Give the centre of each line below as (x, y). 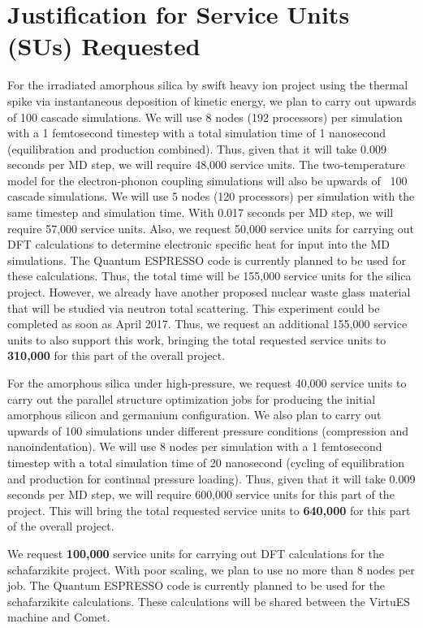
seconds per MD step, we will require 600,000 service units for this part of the (201, 494)
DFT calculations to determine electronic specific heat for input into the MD (199, 244)
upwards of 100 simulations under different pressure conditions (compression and (208, 430)
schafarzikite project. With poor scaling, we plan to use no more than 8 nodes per (211, 569)
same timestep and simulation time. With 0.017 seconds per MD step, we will (201, 212)
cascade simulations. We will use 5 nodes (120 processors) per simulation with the (211, 196)
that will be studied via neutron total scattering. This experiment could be (194, 308)
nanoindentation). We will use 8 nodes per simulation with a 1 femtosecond (195, 446)
